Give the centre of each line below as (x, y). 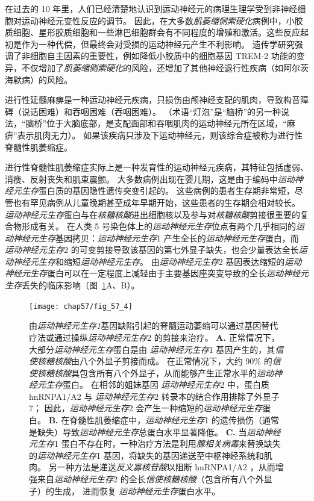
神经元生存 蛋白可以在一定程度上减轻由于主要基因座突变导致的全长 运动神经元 (157, 273)
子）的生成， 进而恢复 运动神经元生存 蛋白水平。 (125, 490)
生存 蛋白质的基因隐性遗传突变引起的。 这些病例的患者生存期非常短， (158, 191)
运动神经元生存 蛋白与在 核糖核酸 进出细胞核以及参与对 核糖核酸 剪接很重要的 (152, 214)
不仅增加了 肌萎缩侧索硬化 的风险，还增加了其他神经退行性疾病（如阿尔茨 (165, 67)
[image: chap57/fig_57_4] (81, 306)
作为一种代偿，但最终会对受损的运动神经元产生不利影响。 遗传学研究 (158, 44)
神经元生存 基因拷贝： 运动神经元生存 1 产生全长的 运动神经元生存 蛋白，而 (156, 238)
